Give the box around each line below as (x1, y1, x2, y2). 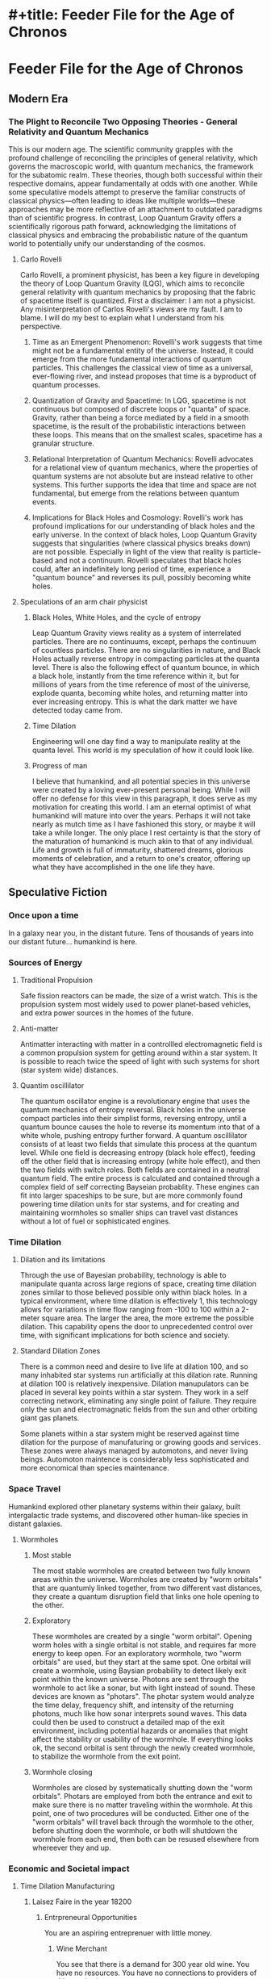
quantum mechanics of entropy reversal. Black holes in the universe (19, 1105, 246, 1115)
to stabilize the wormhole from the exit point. (31, 1751, 181, 1761)
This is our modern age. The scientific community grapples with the (8, 144, 234, 154)
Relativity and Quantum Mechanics (8, 126, 149, 137)
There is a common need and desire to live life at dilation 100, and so (19, 1362, 248, 1371)
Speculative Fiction (8, 885, 107, 899)
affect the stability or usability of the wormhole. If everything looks (31, 1734, 253, 1744)
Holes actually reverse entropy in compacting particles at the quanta (31, 654, 260, 663)
